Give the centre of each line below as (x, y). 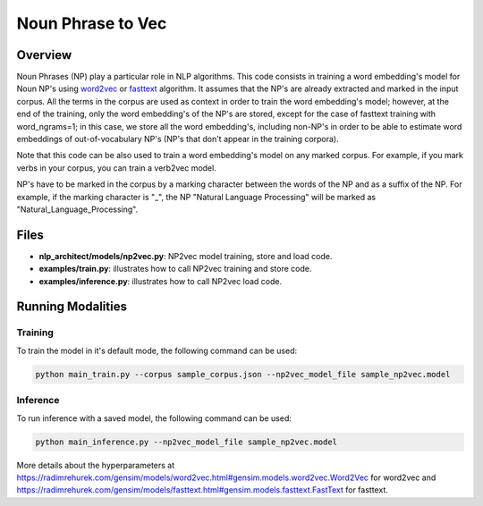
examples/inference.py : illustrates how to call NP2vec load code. (161, 281)
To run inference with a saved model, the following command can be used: (154, 418)
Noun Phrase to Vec (92, 23)
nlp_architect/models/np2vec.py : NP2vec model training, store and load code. (186, 256)
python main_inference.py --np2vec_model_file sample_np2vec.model (186, 442)
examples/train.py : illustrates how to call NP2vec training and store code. (175, 269)
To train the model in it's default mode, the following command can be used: (157, 350)
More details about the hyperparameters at (96, 465)
